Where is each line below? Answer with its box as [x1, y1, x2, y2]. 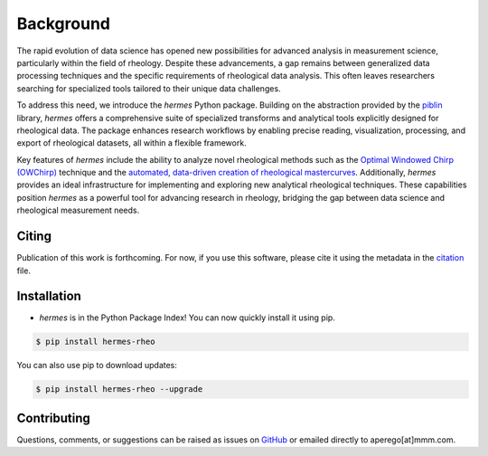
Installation [16, 289, 81, 304]
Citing [16, 229, 52, 244]
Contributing [16, 410, 90, 425]
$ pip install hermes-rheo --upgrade [35, 385, 203, 394]
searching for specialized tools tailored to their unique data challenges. [16, 82, 281, 94]
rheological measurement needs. [16, 204, 140, 216]
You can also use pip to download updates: [16, 360, 178, 371]
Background [16, 14, 110, 33]
